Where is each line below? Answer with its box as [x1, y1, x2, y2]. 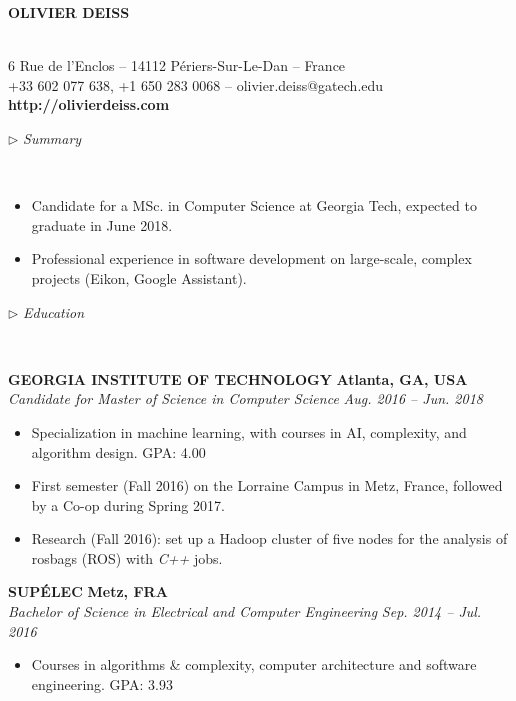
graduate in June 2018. [31, 214, 173, 235]
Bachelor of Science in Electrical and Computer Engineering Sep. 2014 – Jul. [8, 601, 482, 622]
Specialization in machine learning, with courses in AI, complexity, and [31, 421, 467, 442]
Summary [23, 127, 82, 148]
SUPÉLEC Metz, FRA [8, 581, 168, 602]
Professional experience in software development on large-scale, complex [31, 248, 472, 269]
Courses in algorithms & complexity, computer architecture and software [31, 654, 477, 675]
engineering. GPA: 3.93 [31, 673, 173, 694]
